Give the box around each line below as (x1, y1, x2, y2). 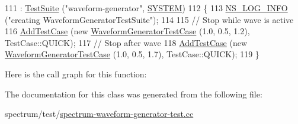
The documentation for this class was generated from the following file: (5, 87, 262, 100)
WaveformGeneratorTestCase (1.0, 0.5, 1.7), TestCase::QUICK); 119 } (5, 48, 259, 60)
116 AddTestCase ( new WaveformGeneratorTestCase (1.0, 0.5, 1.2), (5, 25, 250, 37)
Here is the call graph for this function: (5, 67, 147, 80)
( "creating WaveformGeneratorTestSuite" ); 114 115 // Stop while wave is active (5, 13, 294, 25)
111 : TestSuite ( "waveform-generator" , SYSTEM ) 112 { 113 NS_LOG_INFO (5, 2, 288, 14)
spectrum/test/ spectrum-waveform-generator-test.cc (5, 107, 194, 120)
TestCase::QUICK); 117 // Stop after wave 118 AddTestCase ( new (5, 36, 248, 48)
